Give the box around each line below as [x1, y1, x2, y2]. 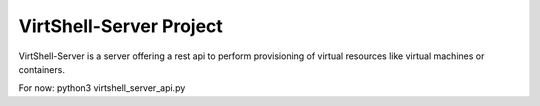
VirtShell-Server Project [18, 15, 224, 37]
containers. [18, 63, 65, 75]
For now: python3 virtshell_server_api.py [18, 82, 186, 94]
